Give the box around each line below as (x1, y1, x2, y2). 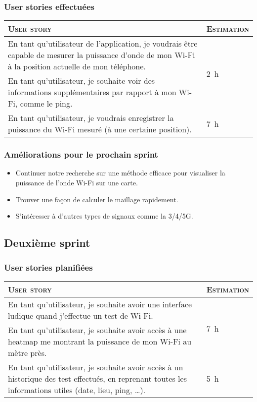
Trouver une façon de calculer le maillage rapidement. (15, 194, 178, 204)
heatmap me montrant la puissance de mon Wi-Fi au (8, 335, 192, 347)
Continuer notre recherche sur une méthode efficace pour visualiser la (15, 168, 225, 178)
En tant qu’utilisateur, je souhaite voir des (8, 75, 155, 87)
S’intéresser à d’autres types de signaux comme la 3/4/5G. (15, 211, 193, 221)
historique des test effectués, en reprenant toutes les (8, 372, 187, 384)
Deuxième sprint (4, 235, 90, 250)
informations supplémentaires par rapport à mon (8, 86, 176, 98)
